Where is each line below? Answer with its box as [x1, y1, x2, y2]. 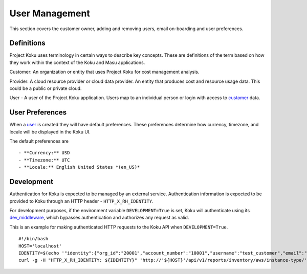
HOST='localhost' [18, 243, 62, 249]
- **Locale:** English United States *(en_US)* [18, 164, 140, 170]
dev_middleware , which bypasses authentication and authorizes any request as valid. [9, 215, 189, 221]
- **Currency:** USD [18, 150, 70, 156]
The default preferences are [9, 138, 69, 144]
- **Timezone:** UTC [18, 157, 70, 163]
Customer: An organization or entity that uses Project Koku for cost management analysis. [9, 69, 200, 75]
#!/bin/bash [18, 236, 49, 242]
